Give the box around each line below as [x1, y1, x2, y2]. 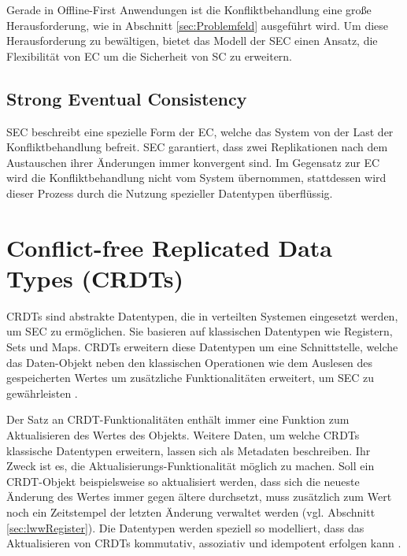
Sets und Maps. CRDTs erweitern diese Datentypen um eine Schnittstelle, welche [6, 339, 398, 355]
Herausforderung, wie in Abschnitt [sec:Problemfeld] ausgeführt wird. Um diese [6, 17, 389, 33]
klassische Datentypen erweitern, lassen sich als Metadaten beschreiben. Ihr [6, 442, 371, 458]
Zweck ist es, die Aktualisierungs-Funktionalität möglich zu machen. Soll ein [6, 458, 375, 474]
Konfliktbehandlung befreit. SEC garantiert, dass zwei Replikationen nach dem [6, 139, 388, 155]
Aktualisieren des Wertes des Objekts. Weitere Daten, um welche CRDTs [6, 427, 360, 443]
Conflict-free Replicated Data [6, 231, 333, 263]
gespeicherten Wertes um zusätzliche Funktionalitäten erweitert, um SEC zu [6, 369, 375, 386]
